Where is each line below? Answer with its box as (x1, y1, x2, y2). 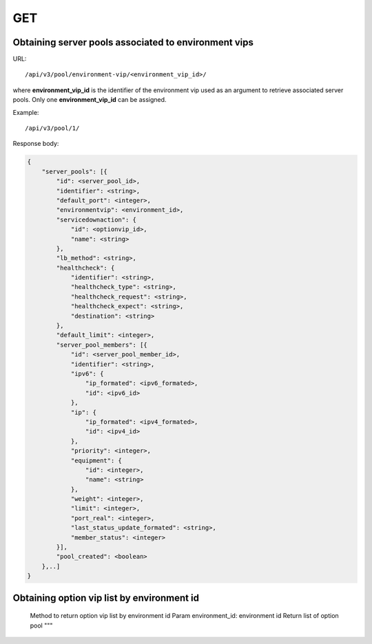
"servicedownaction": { (56, 215, 137, 224)
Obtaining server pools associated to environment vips (12, 36, 254, 48)
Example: (12, 108, 39, 116)
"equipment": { (70, 456, 122, 464)
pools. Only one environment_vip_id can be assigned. (12, 96, 167, 104)
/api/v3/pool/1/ (25, 125, 80, 132)
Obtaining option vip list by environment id (12, 592, 200, 603)
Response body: (12, 140, 59, 148)
